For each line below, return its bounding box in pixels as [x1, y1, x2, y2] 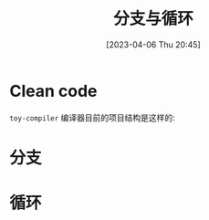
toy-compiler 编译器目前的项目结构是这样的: [9, 111, 175, 123]
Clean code [9, 80, 98, 101]
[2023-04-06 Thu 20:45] [106, 38, 201, 50]
